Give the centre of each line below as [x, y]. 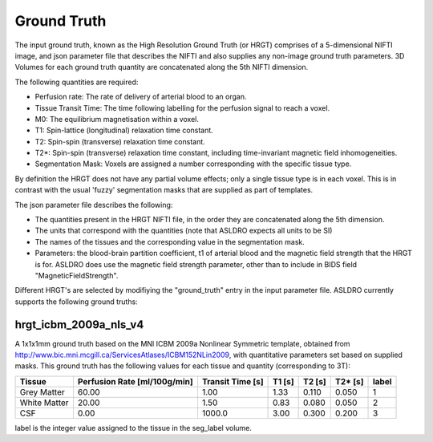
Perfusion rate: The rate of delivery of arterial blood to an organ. [141, 97]
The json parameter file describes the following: [94, 205]
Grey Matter [42, 391]
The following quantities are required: [77, 82]
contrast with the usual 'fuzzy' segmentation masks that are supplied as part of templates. [164, 190]
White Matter [44, 403]
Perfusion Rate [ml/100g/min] [136, 381]
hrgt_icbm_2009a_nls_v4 [79, 324]
